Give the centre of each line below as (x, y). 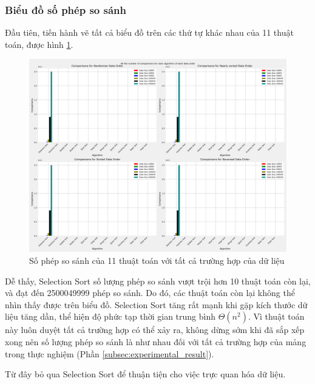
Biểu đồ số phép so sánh (66, 9)
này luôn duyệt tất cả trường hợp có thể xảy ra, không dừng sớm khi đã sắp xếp (155, 330)
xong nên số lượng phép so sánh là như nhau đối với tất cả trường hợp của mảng (156, 341)
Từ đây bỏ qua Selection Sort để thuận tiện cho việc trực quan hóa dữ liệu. (145, 374)
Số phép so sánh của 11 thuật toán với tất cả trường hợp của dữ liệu (157, 260)
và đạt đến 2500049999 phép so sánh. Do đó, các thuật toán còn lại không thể (150, 293)
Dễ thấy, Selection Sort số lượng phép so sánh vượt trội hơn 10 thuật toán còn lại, (158, 281)
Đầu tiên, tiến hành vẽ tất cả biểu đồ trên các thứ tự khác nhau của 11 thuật (149, 32)
